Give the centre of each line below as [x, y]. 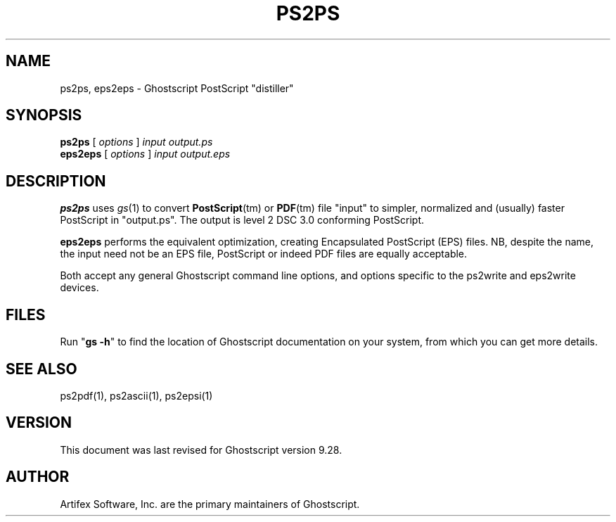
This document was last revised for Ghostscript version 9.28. [201, 450]
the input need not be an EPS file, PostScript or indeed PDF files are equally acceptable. [264, 254]
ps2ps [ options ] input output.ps [136, 142]
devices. [79, 288]
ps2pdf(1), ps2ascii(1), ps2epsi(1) [136, 395]
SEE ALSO [41, 369]
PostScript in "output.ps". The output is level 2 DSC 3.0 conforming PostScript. [242, 220]
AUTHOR [38, 477]
